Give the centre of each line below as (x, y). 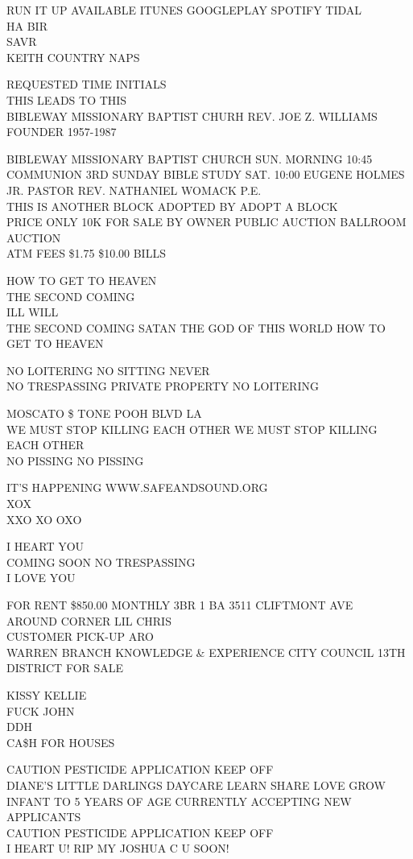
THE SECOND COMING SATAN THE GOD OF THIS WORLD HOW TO (196, 327)
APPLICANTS (44, 817)
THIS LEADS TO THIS (67, 99)
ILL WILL (33, 312)
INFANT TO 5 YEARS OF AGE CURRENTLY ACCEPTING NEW (179, 801)
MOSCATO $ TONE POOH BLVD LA (104, 413)
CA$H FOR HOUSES (61, 742)
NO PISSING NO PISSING (75, 460)
